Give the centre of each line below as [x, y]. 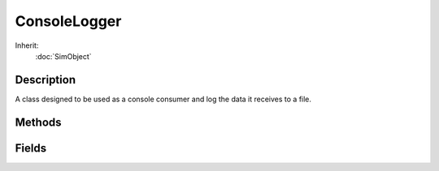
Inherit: [27, 45]
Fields [31, 148]
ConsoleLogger [68, 21]
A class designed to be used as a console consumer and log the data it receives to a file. [163, 99]
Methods [38, 122]
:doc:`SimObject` [64, 56]
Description [46, 80]
